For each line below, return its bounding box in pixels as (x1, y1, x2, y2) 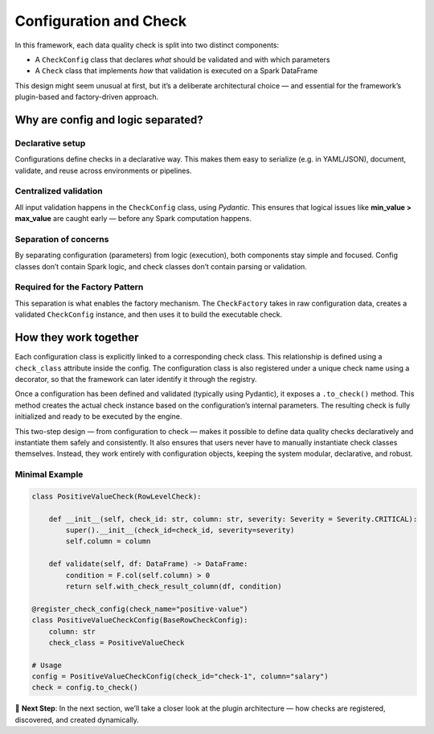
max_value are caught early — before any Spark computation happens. (14, 214, 252, 223)
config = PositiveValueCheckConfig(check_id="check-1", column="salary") (31, 672, 329, 681)
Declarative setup (14, 137, 86, 149)
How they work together (14, 330, 140, 345)
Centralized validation (14, 186, 104, 197)
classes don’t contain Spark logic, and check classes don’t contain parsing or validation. (14, 261, 307, 271)
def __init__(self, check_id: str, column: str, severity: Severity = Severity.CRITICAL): (48, 515, 418, 523)
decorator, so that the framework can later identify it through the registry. (14, 374, 257, 383)
